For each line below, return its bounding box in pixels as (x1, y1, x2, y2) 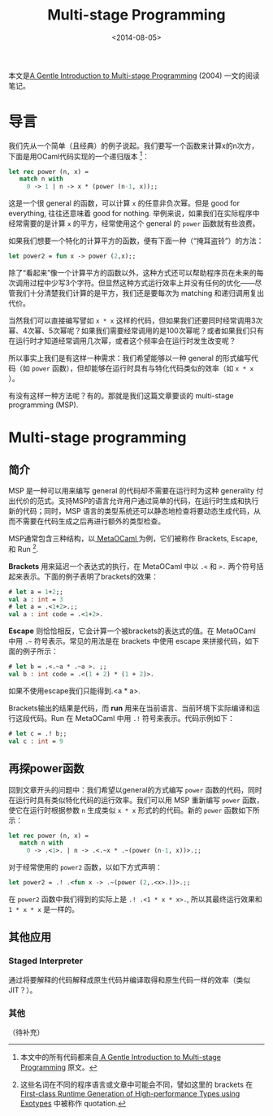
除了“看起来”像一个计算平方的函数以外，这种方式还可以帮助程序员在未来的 (8, 268, 258, 278)
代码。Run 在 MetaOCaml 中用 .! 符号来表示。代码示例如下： (29, 713, 236, 723)
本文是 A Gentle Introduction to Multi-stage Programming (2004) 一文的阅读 (8, 71, 260, 80)
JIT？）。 (8, 985, 37, 995)
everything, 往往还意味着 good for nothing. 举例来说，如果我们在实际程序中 (8, 209, 260, 219)
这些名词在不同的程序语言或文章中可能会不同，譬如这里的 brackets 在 (19, 1079, 253, 1089)
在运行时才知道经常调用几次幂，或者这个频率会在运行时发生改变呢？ (8, 336, 236, 346)
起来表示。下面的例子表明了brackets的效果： (8, 571, 159, 581)
